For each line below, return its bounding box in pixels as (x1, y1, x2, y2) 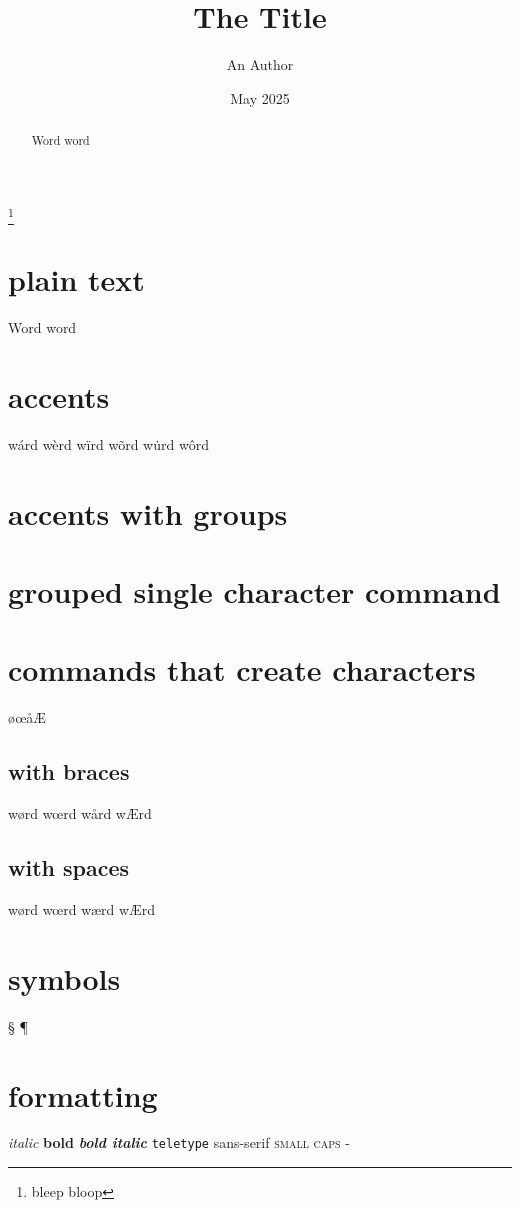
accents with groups (8, 492, 288, 533)
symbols (8, 957, 121, 998)
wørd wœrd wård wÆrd (8, 803, 152, 824)
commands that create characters (8, 649, 476, 690)
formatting (8, 1074, 158, 1115)
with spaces (8, 852, 130, 883)
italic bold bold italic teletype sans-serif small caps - (8, 1132, 351, 1153)
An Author (226, 54, 294, 75)
